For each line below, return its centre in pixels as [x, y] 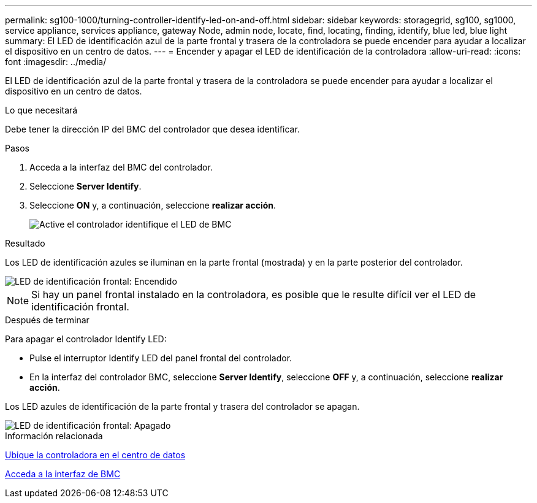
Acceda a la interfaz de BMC [63, 474]
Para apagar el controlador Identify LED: [86, 339]
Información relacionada [54, 436]
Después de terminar [47, 320]
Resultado [25, 243]
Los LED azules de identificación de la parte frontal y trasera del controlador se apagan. [182, 406]
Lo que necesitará [41, 110]
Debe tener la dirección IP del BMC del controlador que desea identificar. [152, 129]
